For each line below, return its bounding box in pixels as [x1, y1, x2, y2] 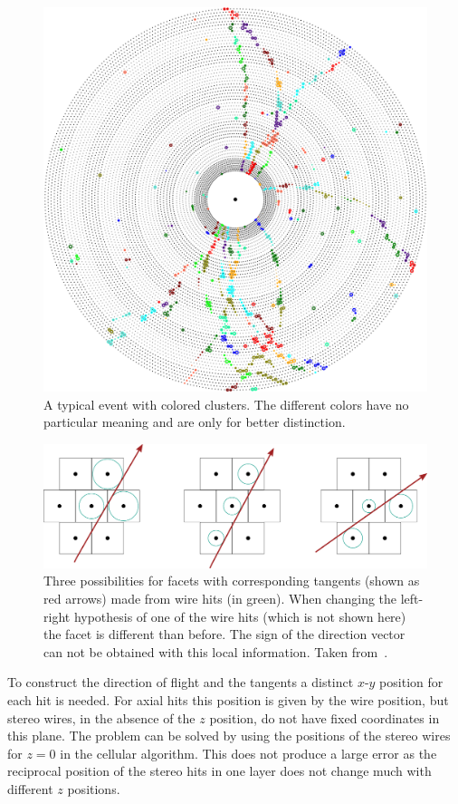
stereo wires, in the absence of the [7, 708, 196, 727]
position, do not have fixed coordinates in [209, 708, 440, 727]
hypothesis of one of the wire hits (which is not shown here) [73, 606, 406, 625]
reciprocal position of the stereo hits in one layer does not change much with [7, 761, 432, 780]
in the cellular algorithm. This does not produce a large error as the [60, 743, 437, 762]
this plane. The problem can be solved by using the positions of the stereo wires [7, 726, 451, 745]
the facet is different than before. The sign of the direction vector [43, 625, 406, 644]
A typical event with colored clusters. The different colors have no [43, 394, 409, 413]
